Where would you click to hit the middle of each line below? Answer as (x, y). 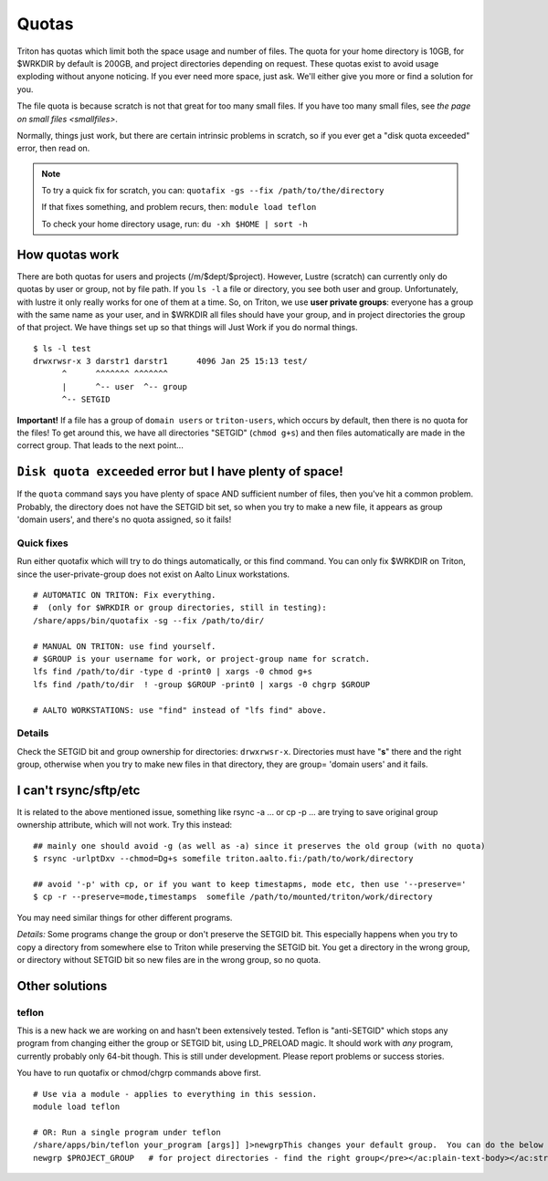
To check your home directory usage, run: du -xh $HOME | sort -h (174, 224)
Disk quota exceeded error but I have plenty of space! (180, 471)
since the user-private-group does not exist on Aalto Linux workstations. (153, 574)
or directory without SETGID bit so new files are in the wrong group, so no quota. (169, 959)
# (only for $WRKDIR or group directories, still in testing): (180, 608)
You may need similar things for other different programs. (125, 917)
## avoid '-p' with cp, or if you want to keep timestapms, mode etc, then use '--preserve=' (250, 884)
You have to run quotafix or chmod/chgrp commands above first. (139, 1073)
